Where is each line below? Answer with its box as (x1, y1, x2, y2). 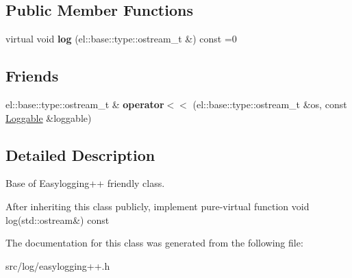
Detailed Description (5, 144, 155, 165)
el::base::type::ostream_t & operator (5, 97, 164, 111)
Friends (5, 65, 59, 86)
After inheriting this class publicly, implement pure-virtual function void (5, 199, 310, 213)
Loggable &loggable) (5, 110, 92, 125)
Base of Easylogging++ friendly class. (5, 176, 165, 190)
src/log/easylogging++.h (5, 258, 110, 273)
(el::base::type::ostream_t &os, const (192, 97, 347, 111)
